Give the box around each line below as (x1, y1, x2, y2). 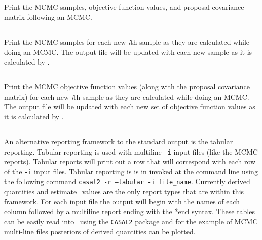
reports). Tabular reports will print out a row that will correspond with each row (4, 156, 256, 167)
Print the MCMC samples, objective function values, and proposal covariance (4, 2, 244, 12)
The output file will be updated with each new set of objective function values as (4, 101, 255, 112)
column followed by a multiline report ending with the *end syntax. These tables (4, 206, 255, 217)
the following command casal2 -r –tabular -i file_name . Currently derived (4, 176, 250, 187)
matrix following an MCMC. (4, 11, 92, 22)
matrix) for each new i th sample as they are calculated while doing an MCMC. (4, 91, 249, 102)
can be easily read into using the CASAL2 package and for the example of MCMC (4, 216, 258, 226)
